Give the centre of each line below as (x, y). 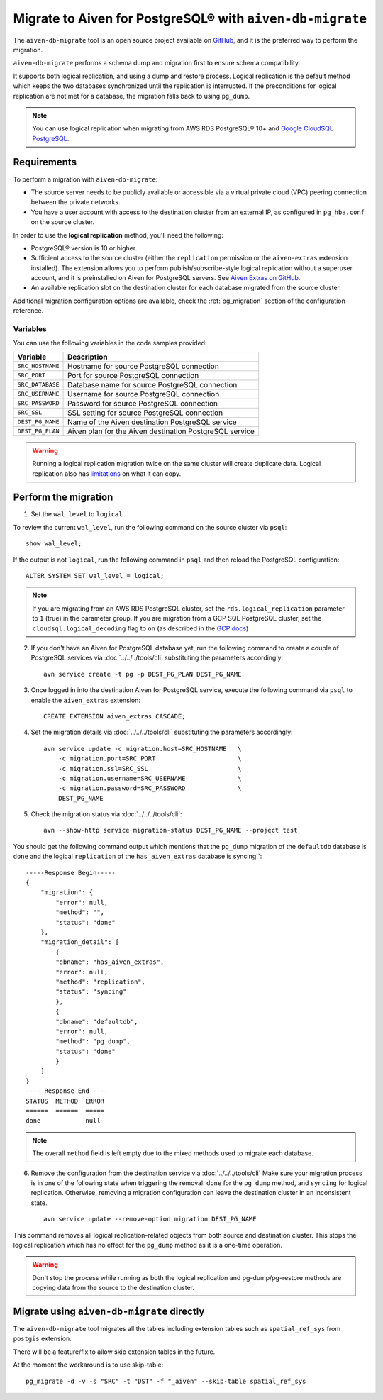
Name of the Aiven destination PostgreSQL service (152, 422)
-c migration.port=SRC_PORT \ (150, 759)
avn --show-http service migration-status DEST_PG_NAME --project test (171, 830)
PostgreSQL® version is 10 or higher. (84, 248)
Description (88, 357)
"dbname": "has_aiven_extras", (110, 962)
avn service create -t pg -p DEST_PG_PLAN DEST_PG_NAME (143, 674)
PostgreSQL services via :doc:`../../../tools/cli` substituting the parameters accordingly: (157, 658)
